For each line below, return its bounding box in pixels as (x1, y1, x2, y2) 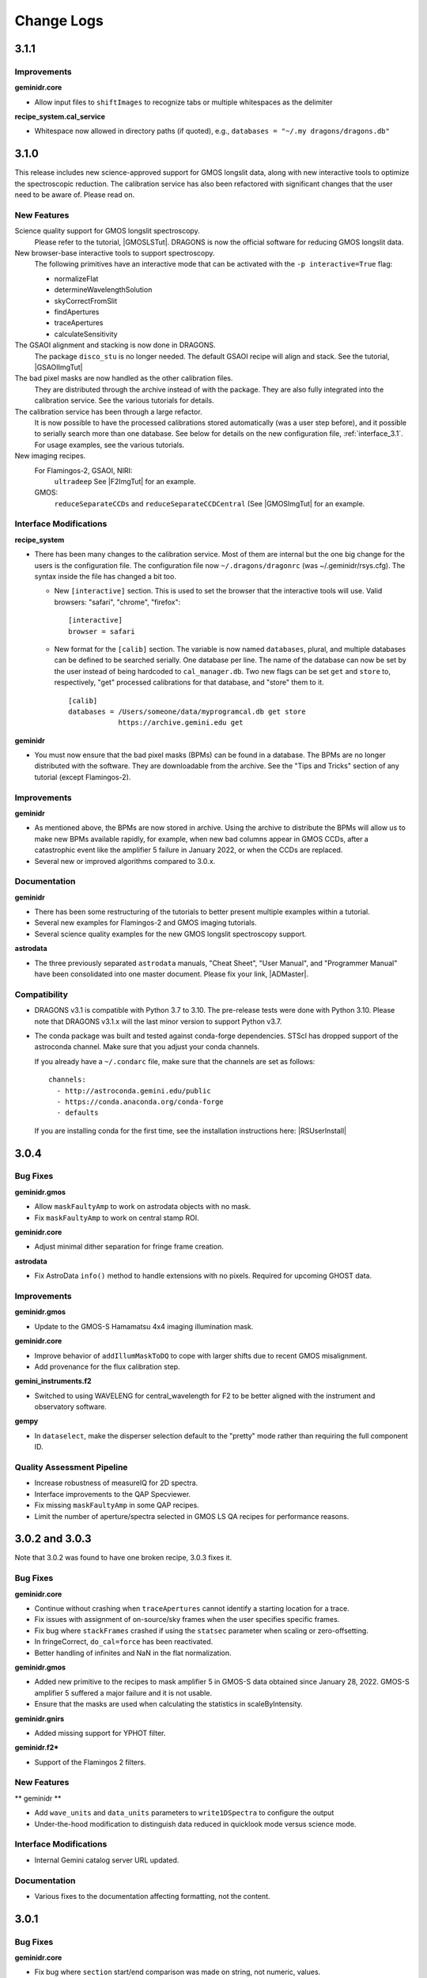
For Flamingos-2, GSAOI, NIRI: (34, 465, 133, 475)
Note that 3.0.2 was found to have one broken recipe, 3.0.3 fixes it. (14, 1553, 232, 1563)
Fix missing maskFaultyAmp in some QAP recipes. (34, 1500, 199, 1510)
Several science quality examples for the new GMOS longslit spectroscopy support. (34, 929, 307, 938)
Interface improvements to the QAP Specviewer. (34, 1489, 191, 1499)
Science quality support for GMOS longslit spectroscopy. (14, 226, 201, 236)
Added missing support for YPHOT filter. (34, 1728, 166, 1737)
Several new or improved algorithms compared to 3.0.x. (34, 856, 216, 866)
